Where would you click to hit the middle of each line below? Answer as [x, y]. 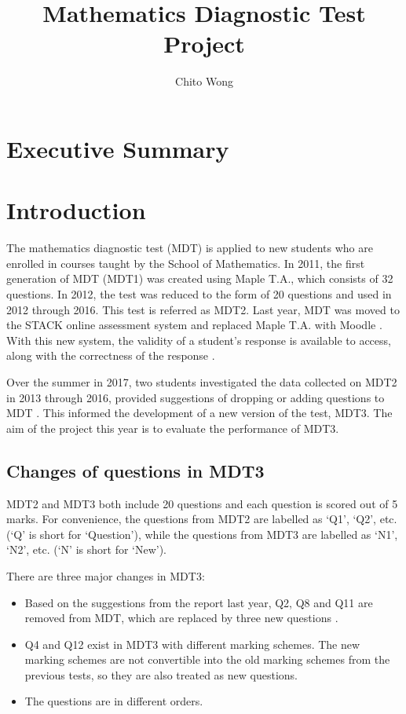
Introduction [76, 210]
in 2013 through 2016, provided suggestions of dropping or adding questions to [196, 397]
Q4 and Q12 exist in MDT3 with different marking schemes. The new [192, 644]
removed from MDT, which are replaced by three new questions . [181, 618]
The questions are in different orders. [114, 701]
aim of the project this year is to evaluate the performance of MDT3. [173, 428]
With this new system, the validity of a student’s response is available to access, [199, 340]
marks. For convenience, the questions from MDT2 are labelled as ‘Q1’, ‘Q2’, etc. [202, 519]
